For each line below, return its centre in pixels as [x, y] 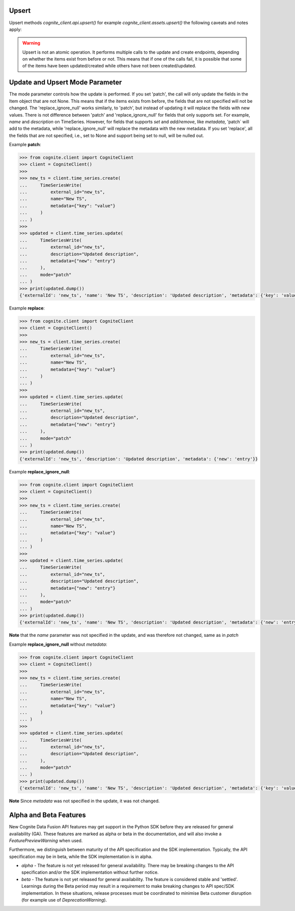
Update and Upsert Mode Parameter [66, 82]
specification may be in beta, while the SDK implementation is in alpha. [81, 856]
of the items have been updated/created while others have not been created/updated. [109, 66]
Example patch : [25, 145]
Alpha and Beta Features [47, 815]
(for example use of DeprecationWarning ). [64, 900]
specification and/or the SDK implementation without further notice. [90, 872]
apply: [15, 29]
